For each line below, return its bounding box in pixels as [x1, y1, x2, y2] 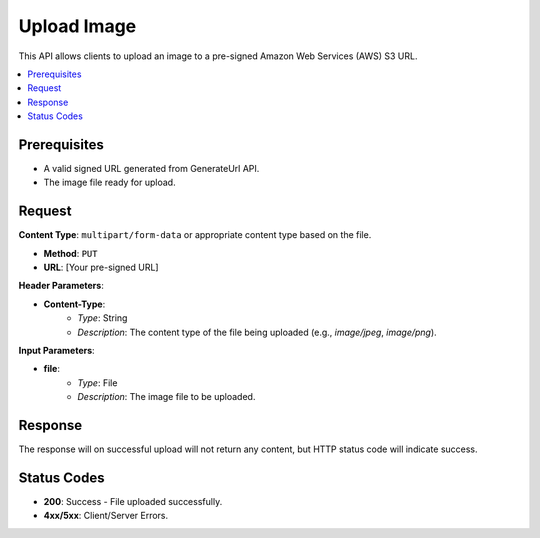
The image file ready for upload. [43, 176, 176, 189]
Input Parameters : [18, 345, 95, 357]
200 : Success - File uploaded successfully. [43, 496, 223, 508]
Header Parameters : [18, 280, 104, 292]
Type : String [77, 312, 128, 324]
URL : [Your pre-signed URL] [43, 261, 159, 274]
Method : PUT [43, 247, 98, 259]
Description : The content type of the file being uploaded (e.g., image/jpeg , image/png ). [77, 326, 437, 338]
